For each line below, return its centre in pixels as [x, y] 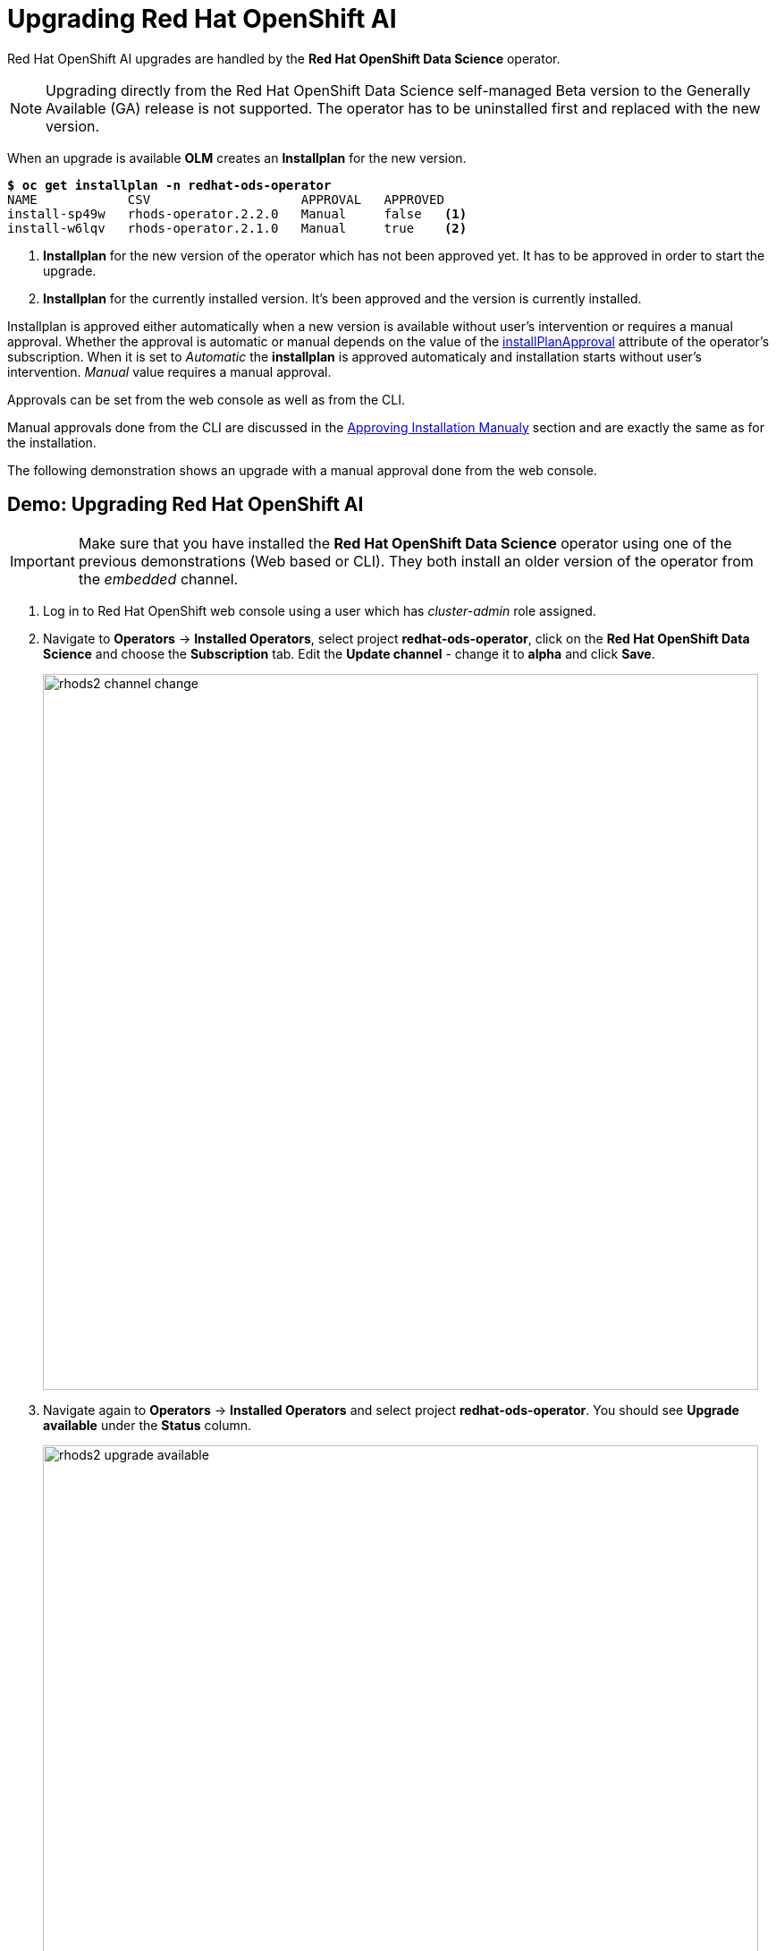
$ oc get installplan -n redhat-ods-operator [169, 185]
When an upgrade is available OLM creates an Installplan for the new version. [237, 158]
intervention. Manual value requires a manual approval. [169, 371]
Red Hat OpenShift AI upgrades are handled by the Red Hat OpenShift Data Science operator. [284, 58]
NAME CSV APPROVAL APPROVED [226, 199]
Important [42, 561]
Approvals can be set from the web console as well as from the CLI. [207, 399]
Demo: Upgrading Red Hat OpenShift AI [186, 505]
